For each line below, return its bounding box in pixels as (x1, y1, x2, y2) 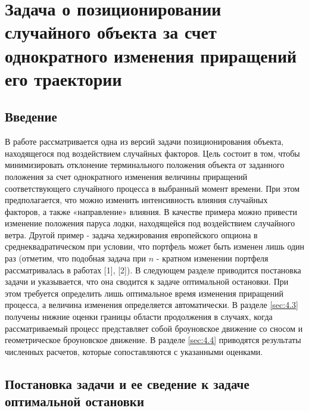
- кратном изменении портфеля (156, 252, 269, 264)
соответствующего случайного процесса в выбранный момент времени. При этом (5, 182, 300, 194)
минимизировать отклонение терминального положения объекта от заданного (5, 158, 285, 171)
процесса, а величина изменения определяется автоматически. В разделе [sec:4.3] (5, 298, 298, 311)
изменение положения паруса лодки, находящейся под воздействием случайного (5, 217, 295, 229)
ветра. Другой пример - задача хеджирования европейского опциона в (5, 228, 258, 241)
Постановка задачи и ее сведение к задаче (5, 374, 249, 393)
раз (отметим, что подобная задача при (5, 252, 146, 264)
